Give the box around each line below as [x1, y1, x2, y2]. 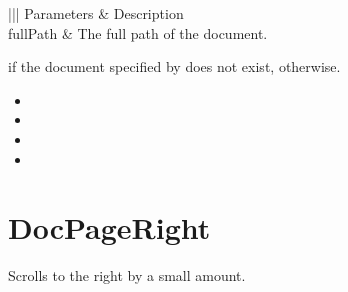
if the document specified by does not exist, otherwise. [8, 56, 341, 77]
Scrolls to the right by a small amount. [8, 265, 246, 286]
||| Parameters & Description [8, 3, 184, 23]
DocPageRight [8, 207, 211, 248]
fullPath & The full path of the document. [8, 22, 268, 43]
